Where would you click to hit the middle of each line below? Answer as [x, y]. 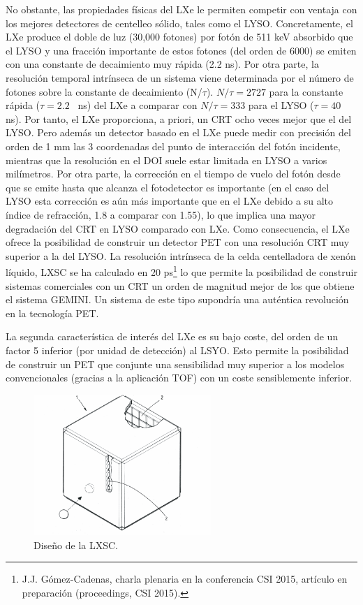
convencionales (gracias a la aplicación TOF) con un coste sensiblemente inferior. [179, 378]
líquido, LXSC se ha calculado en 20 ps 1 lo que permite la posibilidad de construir [181, 271]
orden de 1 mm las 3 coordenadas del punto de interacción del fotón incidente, [173, 146]
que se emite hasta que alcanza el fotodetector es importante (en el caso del [168, 187]
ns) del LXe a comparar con [138, 105]
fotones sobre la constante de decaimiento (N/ [104, 91]
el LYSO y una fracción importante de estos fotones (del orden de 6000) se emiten [181, 50]
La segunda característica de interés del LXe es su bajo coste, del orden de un [172, 336]
